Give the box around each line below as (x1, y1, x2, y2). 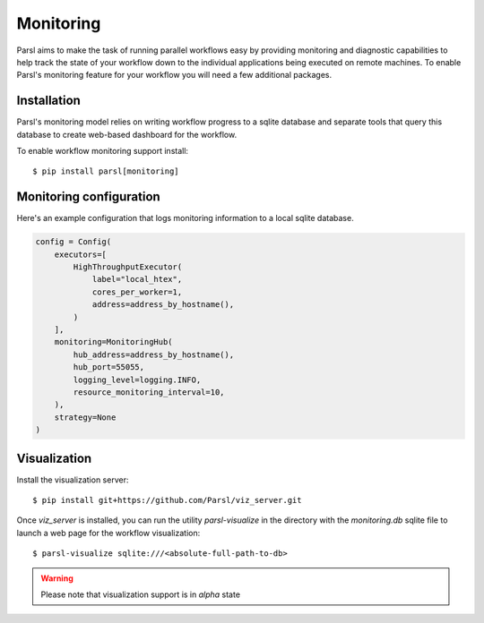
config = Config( (35, 237, 112, 247)
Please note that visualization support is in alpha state (40, 589, 241, 600)
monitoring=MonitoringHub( (54, 337, 174, 347)
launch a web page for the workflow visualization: (16, 527, 201, 538)
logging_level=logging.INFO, (73, 374, 202, 385)
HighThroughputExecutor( (73, 262, 183, 272)
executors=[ (54, 249, 108, 260)
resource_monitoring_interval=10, (73, 387, 225, 397)
